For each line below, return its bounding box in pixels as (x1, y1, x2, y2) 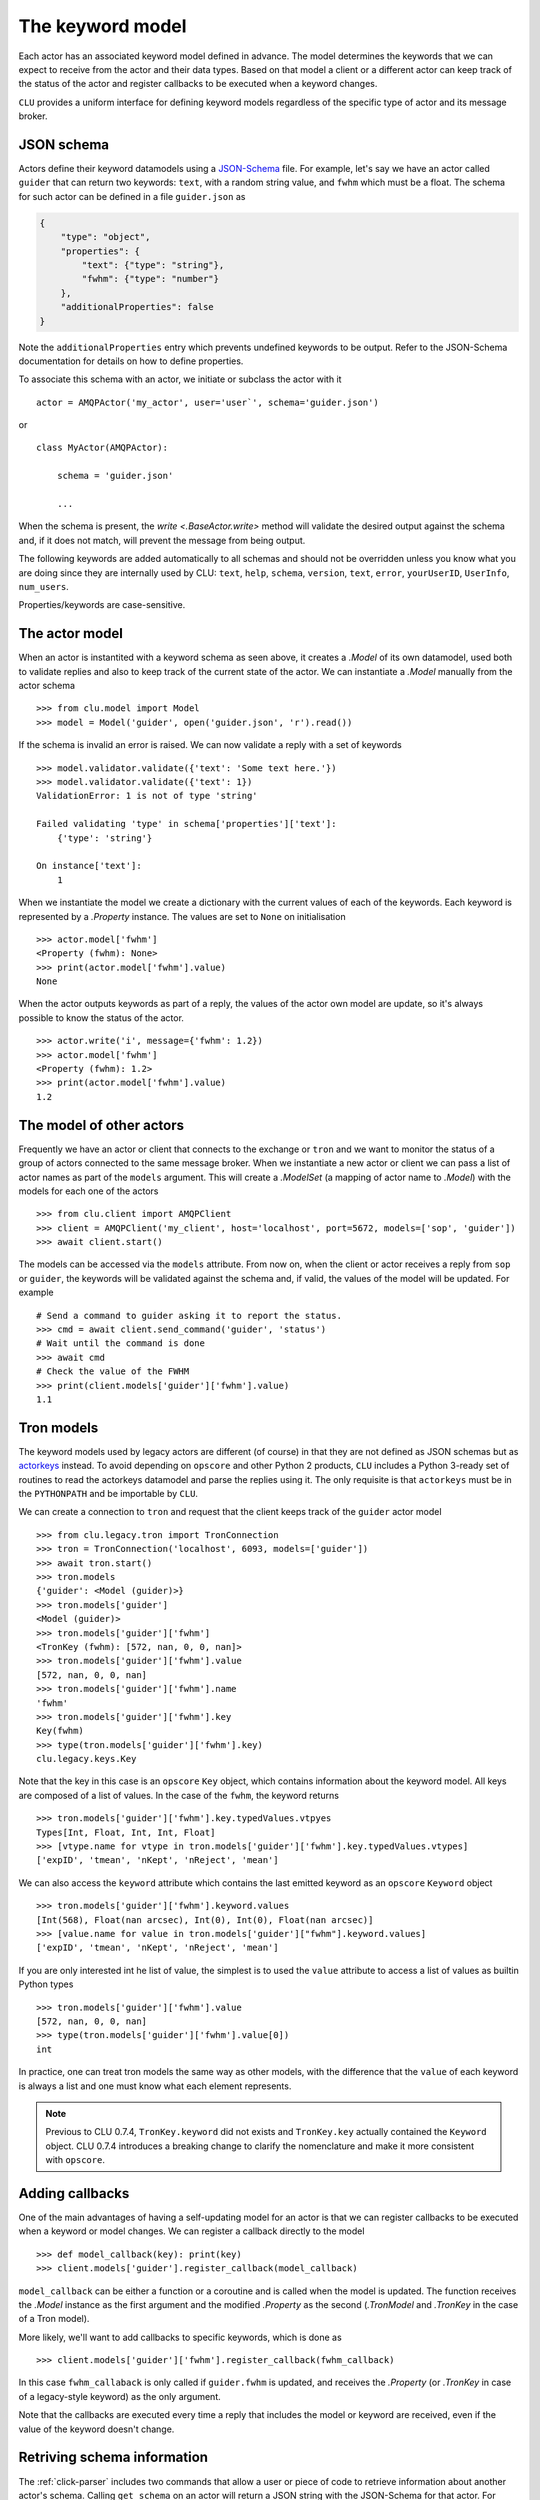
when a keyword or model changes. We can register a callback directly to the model (18, 2225, 365, 2237)
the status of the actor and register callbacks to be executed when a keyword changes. (18, 78, 378, 90)
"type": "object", (60, 231, 151, 243)
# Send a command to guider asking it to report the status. (36, 1310, 342, 1321)
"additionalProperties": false (60, 301, 214, 313)
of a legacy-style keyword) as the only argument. (18, 2390, 221, 2402)
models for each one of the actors (18, 1185, 159, 1197)
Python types (18, 1978, 74, 1990)
